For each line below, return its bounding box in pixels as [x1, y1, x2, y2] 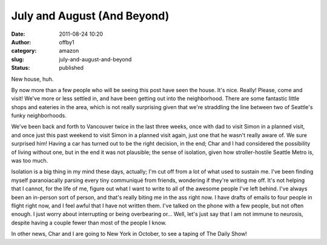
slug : [11, 55, 24, 63]
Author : [11, 38, 31, 45]
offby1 [59, 38, 75, 45]
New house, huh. [11, 75, 54, 82]
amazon [59, 47, 79, 55]
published [59, 64, 84, 72]
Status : [11, 64, 30, 72]
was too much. [11, 157, 48, 164]
